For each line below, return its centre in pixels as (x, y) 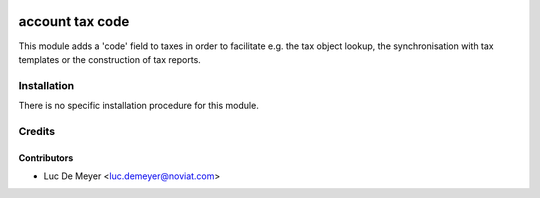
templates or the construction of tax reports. (110, 59)
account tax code (74, 21)
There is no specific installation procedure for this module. (138, 106)
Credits (36, 131)
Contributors (46, 157)
